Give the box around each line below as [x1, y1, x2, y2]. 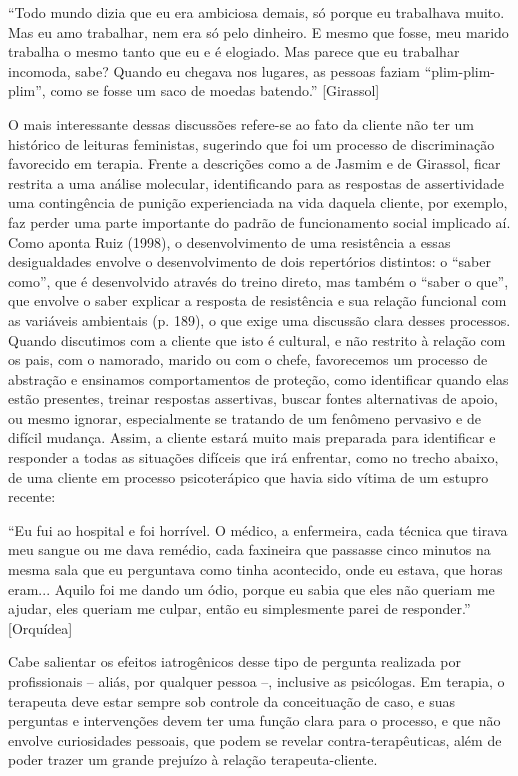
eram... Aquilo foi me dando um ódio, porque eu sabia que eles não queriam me [8, 578, 495, 599]
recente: [8, 486, 56, 507]
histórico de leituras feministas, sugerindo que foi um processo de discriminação [8, 133, 495, 154]
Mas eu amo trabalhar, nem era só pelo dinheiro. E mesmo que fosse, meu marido [8, 21, 509, 42]
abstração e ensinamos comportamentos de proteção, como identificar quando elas [8, 368, 509, 389]
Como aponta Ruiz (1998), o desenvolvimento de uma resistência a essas [8, 231, 451, 252]
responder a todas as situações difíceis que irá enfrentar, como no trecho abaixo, [8, 447, 499, 468]
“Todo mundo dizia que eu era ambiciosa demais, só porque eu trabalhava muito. [8, 2, 505, 22]
